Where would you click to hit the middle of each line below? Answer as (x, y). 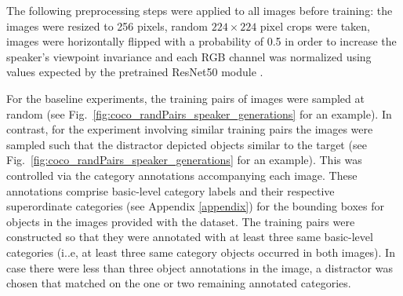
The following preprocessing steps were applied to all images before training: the (200, 10)
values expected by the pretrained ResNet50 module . (135, 72)
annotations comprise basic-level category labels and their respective (171, 190)
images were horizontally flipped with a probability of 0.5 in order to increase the (201, 41)
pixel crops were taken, (315, 26)
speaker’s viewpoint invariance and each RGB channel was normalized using (189, 56)
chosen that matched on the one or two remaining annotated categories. (179, 283)
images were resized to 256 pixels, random (107, 26)
